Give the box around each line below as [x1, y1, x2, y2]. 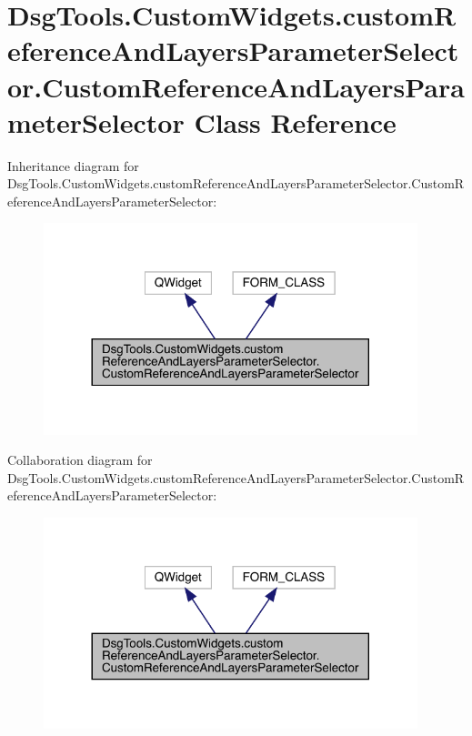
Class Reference [194, 103, 397, 140]
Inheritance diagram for [7, 156, 139, 175]
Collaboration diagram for [7, 450, 153, 469]
